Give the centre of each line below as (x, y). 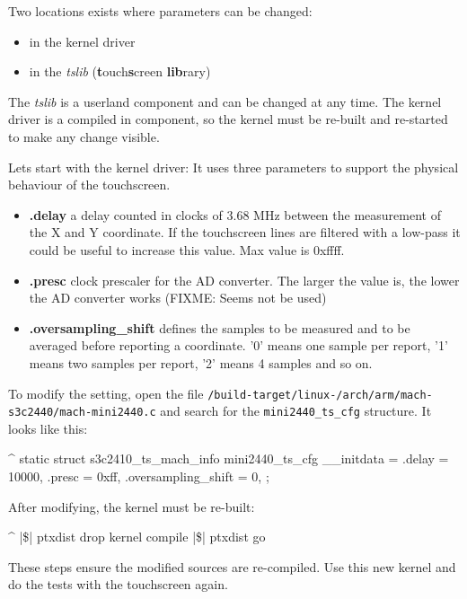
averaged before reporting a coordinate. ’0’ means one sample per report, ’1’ (238, 345)
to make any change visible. (84, 136)
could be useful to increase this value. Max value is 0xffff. (187, 249)
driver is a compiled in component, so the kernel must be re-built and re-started (228, 119)
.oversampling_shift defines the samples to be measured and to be (220, 327)
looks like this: (48, 428)
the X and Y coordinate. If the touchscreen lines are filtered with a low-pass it (245, 232)
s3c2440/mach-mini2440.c (82, 413)
